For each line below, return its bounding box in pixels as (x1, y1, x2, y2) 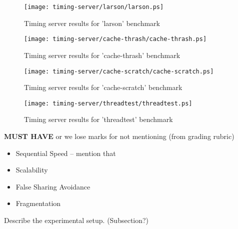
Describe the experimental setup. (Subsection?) (4, 214, 149, 225)
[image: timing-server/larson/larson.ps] (24, 3, 164, 10)
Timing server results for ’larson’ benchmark (24, 17, 160, 28)
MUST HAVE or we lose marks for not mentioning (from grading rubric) (4, 131, 234, 141)
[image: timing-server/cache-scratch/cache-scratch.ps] (24, 67, 214, 75)
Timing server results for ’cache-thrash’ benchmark (24, 49, 180, 60)
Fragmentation (15, 198, 61, 208)
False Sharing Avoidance (15, 181, 90, 191)
